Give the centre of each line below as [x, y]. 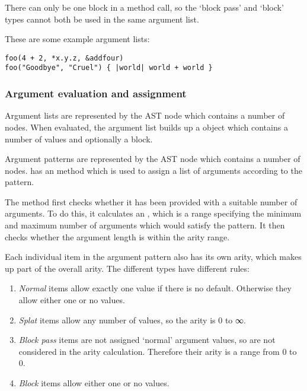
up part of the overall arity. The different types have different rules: [127, 268]
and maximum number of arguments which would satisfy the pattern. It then [145, 225]
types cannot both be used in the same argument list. [102, 19]
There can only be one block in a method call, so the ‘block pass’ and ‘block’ [144, 7]
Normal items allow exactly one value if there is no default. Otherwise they [155, 288]
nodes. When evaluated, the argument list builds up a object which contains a [146, 127]
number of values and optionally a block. [79, 139]
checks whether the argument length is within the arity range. [117, 236]
